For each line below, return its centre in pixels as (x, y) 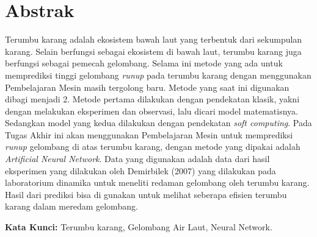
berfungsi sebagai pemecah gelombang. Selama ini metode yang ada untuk (144, 63)
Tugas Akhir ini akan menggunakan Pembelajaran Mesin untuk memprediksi (149, 134)
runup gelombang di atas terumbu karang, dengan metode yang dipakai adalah (153, 147)
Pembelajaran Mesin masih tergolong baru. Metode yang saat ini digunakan (147, 87)
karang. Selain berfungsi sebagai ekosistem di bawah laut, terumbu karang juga (153, 51)
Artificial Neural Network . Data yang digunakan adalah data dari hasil (137, 159)
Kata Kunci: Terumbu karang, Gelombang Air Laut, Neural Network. (139, 227)
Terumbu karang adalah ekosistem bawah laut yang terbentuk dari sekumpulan (154, 39)
